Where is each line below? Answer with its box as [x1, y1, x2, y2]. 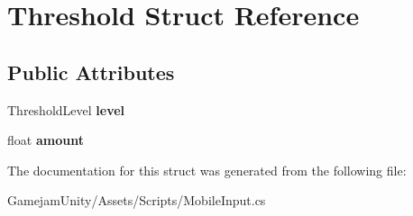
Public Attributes [7, 58, 175, 85]
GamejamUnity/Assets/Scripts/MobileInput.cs [7, 191, 266, 210]
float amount [7, 130, 84, 149]
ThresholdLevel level [7, 100, 125, 119]
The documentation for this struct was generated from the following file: [7, 160, 407, 179]
